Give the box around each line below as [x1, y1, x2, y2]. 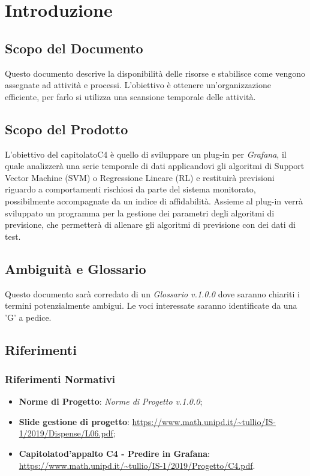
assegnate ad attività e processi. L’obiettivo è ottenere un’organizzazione [5, 79, 271, 91]
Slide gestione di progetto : [19, 415, 130, 427]
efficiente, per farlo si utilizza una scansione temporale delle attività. [5, 90, 256, 103]
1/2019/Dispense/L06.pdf [19, 427, 113, 439]
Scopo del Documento [5, 38, 143, 57]
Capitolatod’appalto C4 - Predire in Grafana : [19, 447, 210, 460]
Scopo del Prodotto [5, 119, 128, 138]
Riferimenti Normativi [5, 372, 116, 386]
